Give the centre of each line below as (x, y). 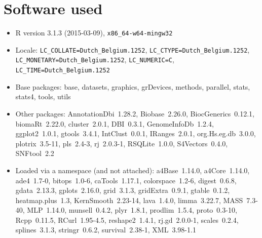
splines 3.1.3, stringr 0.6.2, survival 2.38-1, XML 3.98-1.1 (106, 230)
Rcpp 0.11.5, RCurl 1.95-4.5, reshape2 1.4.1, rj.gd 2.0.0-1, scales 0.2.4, (127, 220)
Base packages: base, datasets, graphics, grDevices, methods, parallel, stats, (133, 86)
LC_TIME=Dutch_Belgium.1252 (63, 71)
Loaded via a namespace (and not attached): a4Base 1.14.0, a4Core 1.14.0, (133, 170)
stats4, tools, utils (43, 96)
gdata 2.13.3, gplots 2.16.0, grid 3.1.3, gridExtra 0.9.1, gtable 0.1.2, (123, 190)
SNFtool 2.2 (35, 153)
